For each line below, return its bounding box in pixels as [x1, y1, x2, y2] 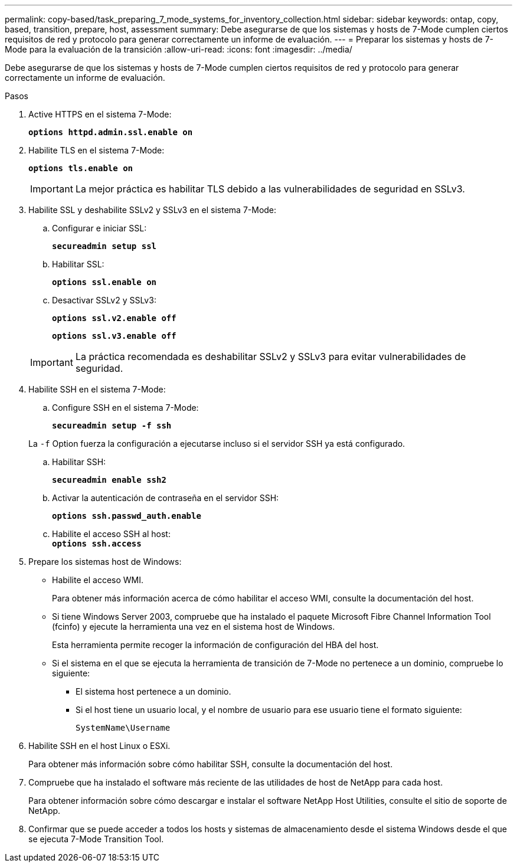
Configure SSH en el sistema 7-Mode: [52, 403, 199, 413]
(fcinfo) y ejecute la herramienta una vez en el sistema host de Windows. [52, 621, 335, 632]
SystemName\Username [76, 723, 171, 732]
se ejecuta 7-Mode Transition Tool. [28, 834, 164, 844]
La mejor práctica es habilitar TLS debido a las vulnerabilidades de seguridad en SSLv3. [75, 183, 465, 195]
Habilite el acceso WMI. [52, 575, 144, 585]
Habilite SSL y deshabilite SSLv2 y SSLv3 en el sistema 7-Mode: [28, 205, 277, 215]
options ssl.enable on [52, 277, 157, 287]
